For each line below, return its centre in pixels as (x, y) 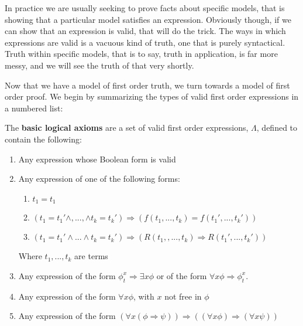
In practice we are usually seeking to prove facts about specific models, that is (145, 8)
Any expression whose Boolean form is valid (97, 159)
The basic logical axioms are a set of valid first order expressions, (127, 128)
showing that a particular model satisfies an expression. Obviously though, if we (148, 19)
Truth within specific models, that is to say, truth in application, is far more (141, 54)
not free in (183, 296)
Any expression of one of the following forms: (99, 179)
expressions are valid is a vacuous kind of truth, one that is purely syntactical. (145, 42)
